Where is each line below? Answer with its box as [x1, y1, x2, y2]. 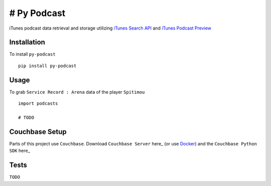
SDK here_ [9, 148, 30, 154]
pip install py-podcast [18, 63, 77, 69]
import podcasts [18, 101, 58, 106]
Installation [9, 38, 45, 47]
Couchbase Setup [9, 127, 67, 136]
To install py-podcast [9, 51, 56, 57]
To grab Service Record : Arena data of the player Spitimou [9, 89, 145, 95]
